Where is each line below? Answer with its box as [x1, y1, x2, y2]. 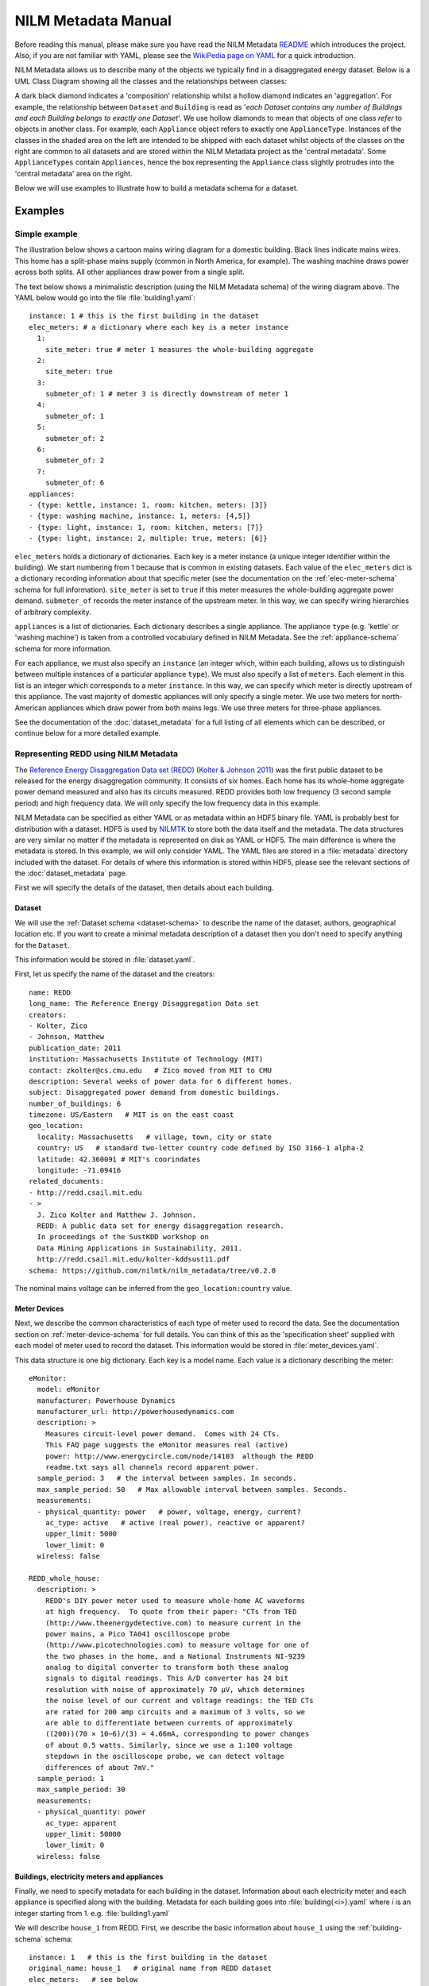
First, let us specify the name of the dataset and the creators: [14, 969, 215, 979]
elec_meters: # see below [29, 1975, 138, 1984]
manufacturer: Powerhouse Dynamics [37, 1396, 176, 1405]
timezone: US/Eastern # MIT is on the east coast [29, 1111, 234, 1119]
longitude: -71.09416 [37, 1166, 122, 1175]
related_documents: [29, 1177, 105, 1186]
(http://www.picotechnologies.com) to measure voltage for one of [44, 1640, 310, 1650]
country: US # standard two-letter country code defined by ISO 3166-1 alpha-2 [37, 1144, 365, 1153]
